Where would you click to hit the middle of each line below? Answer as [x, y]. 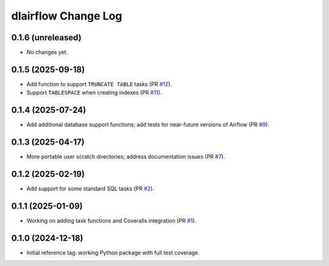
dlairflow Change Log [67, 16]
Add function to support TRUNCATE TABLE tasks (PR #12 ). [99, 84]
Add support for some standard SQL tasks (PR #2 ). [90, 189]
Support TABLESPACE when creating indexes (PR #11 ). [94, 93]
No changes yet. [47, 52]
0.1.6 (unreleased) [46, 38]
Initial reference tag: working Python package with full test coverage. [113, 253]
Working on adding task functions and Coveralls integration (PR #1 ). [111, 220]
